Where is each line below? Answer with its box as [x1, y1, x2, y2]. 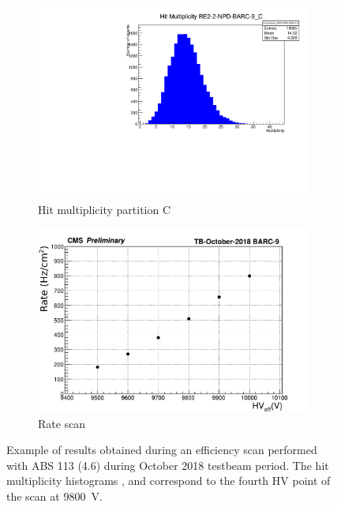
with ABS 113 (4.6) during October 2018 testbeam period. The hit [6, 456, 329, 473]
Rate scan [38, 415, 86, 431]
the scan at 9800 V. [6, 488, 103, 505]
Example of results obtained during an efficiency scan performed [6, 441, 317, 458]
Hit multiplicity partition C [38, 201, 171, 217]
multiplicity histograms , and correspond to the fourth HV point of [6, 472, 331, 489]
